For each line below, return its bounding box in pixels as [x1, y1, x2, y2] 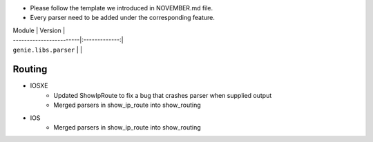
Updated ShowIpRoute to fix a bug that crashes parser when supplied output [53, 91, 272, 99]
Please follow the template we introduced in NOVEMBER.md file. [30, 4, 213, 12]
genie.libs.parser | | [12, 45, 83, 54]
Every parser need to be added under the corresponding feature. [30, 14, 216, 22]
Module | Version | [12, 26, 66, 34]
